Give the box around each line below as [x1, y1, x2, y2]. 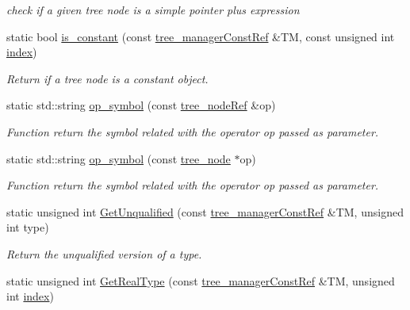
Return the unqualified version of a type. [6, 245, 202, 262]
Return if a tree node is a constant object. [6, 70, 209, 86]
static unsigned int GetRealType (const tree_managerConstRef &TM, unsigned [6, 272, 395, 289]
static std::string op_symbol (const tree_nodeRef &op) [6, 97, 276, 113]
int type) [6, 219, 49, 235]
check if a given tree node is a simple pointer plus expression [6, 2, 300, 17]
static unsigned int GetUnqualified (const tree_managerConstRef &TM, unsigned [6, 203, 404, 220]
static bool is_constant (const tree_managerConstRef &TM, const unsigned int [6, 28, 395, 44]
